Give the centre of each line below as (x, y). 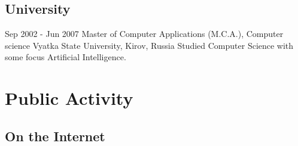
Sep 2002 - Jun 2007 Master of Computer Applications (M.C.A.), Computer (144, 34)
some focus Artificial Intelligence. (66, 57)
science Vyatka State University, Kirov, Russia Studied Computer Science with (149, 45)
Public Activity (69, 98)
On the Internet (55, 136)
